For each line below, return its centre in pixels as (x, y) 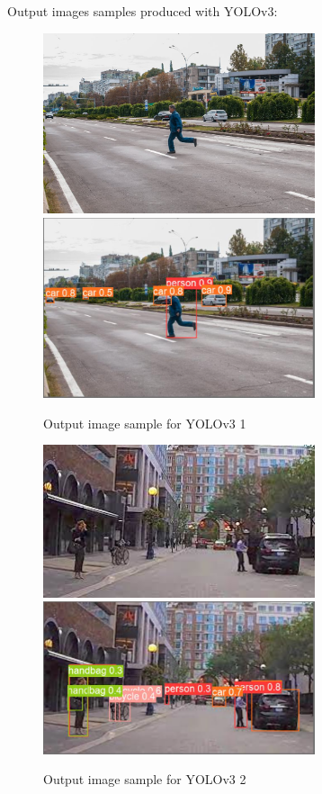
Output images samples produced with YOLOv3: (143, 11)
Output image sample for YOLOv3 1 (145, 423)
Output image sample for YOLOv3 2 (145, 779)
